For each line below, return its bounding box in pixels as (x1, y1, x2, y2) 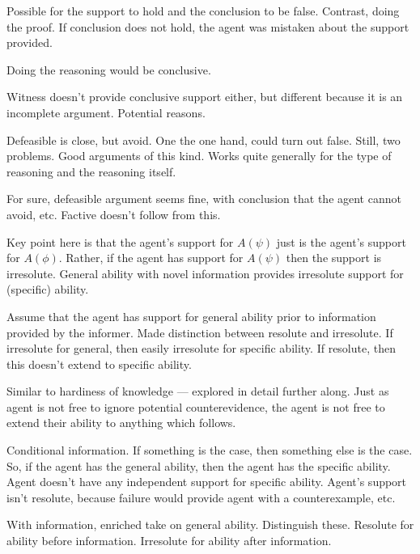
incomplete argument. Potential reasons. (6, 104, 206, 121)
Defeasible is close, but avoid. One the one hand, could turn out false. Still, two (6, 131, 401, 148)
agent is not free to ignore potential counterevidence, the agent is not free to (6, 398, 385, 415)
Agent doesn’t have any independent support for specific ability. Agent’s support (6, 473, 407, 490)
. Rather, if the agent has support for (58, 249, 244, 266)
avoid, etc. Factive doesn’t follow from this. (6, 205, 221, 222)
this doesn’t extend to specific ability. (6, 355, 192, 372)
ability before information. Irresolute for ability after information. (6, 532, 332, 549)
